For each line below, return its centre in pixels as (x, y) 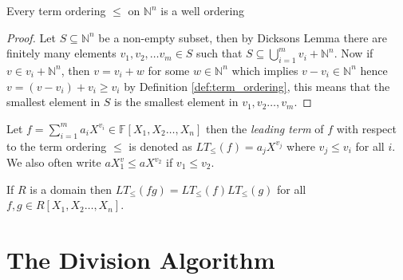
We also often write (54, 162)
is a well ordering (203, 10)
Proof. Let (31, 37)
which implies (265, 70)
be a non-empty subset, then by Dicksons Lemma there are (243, 37)
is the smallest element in (176, 102)
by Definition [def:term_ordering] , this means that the (257, 86)
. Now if (354, 53)
